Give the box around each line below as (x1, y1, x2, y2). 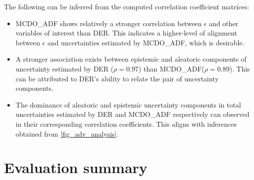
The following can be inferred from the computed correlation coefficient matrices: (4, 1, 249, 11)
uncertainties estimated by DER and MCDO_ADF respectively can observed (15, 109, 250, 119)
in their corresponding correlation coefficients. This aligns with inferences (15, 118, 237, 129)
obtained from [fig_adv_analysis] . (15, 128, 119, 139)
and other (209, 18, 239, 28)
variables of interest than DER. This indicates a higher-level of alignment (15, 28, 237, 38)
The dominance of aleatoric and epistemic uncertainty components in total (15, 99, 241, 109)
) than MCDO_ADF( (138, 63, 205, 73)
